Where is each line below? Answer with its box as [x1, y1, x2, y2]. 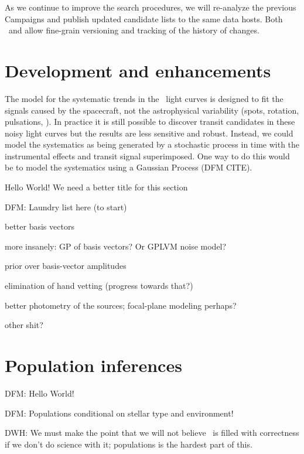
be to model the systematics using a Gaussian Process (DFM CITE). [5, 161, 252, 173]
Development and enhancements [5, 58, 271, 82]
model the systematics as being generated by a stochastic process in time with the [5, 138, 300, 151]
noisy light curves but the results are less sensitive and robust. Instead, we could [5, 127, 293, 139]
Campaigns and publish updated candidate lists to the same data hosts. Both [5, 12, 283, 25]
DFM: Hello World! [5, 387, 74, 399]
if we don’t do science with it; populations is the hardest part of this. [5, 438, 252, 450]
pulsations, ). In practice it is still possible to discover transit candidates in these [5, 115, 295, 128]
